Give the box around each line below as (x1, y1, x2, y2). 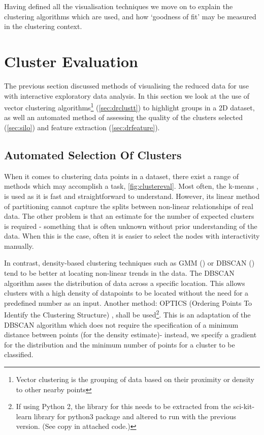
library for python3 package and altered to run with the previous (34, 411, 237, 421)
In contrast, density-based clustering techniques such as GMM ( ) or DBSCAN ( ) (4, 257, 255, 268)
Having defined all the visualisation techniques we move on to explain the (4, 1, 233, 11)
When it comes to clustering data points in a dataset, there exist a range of (4, 170, 239, 181)
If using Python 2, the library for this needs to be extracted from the (16, 401, 231, 412)
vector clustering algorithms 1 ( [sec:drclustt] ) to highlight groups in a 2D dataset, (4, 101, 255, 112)
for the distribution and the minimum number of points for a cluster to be (4, 339, 235, 350)
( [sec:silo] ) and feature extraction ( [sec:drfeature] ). (4, 122, 160, 132)
